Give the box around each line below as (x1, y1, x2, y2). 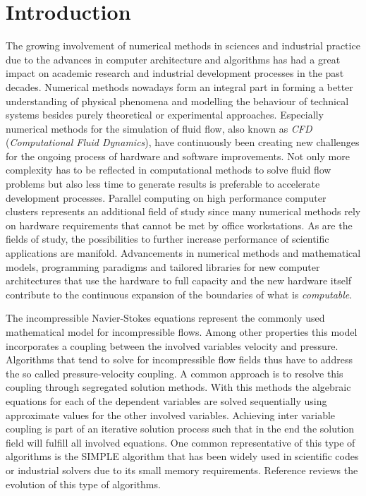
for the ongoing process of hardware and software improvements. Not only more (6, 148, 350, 163)
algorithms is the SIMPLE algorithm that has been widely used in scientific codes (6, 449, 359, 464)
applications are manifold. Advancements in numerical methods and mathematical (6, 246, 361, 260)
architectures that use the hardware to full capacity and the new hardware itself (6, 273, 352, 288)
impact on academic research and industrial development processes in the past (6, 66, 344, 80)
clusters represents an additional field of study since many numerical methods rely (6, 204, 361, 219)
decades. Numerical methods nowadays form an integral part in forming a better (6, 79, 353, 94)
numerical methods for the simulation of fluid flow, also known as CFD (6, 121, 312, 135)
